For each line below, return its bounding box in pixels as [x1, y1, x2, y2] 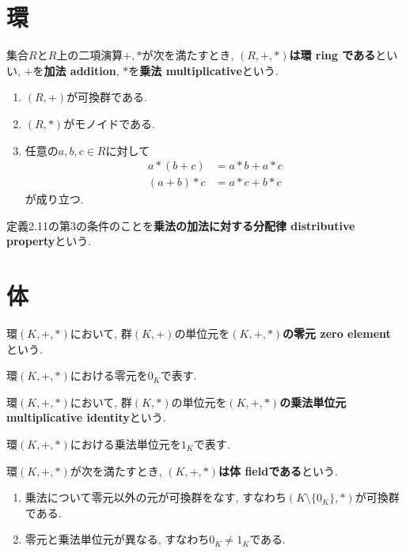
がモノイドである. [63, 115, 155, 131]
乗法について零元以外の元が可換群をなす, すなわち [25, 489, 286, 506]
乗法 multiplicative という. [139, 62, 279, 78]
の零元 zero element [283, 325, 391, 342]
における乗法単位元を [70, 436, 181, 453]
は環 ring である [289, 47, 376, 63]
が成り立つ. [25, 191, 84, 207]
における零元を [70, 367, 148, 384]
